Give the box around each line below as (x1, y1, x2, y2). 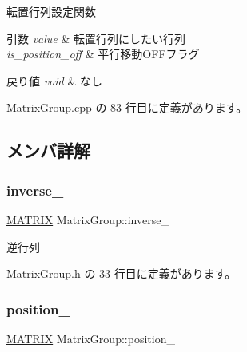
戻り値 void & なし (6, 72, 102, 89)
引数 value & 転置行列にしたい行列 (6, 30, 186, 46)
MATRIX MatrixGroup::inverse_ (6, 211, 169, 227)
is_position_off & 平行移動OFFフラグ (6, 45, 200, 62)
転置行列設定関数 (6, 3, 96, 19)
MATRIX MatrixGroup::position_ (6, 330, 175, 346)
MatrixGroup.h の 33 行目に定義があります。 (6, 265, 237, 282)
